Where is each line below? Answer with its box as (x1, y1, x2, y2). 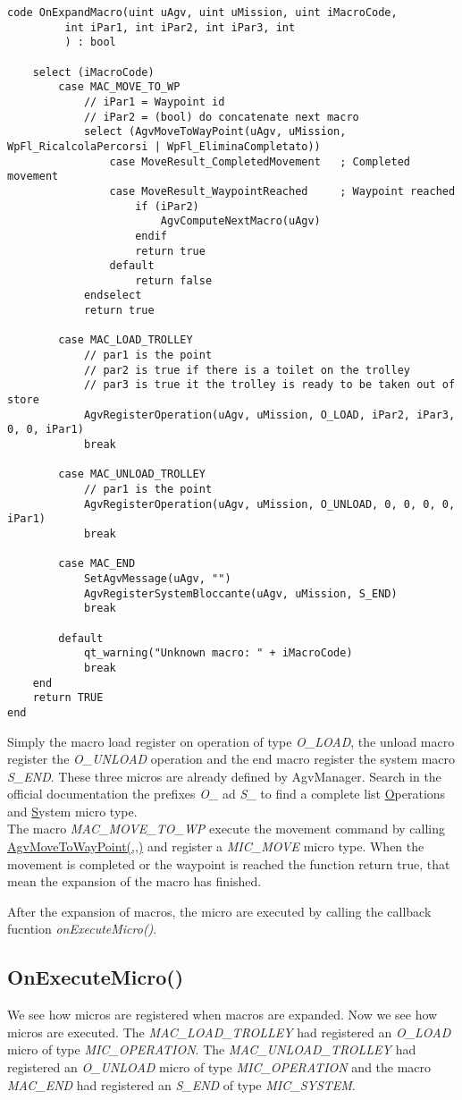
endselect (83, 289, 142, 302)
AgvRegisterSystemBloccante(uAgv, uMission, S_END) (83, 587, 398, 600)
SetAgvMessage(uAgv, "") (83, 571, 231, 585)
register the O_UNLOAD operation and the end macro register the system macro (7, 749, 456, 768)
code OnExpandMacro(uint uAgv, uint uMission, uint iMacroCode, (7, 6, 398, 19)
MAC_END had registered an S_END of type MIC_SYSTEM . (7, 1075, 356, 1094)
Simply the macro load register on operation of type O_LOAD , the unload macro (7, 732, 455, 750)
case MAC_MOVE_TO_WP (58, 80, 181, 94)
